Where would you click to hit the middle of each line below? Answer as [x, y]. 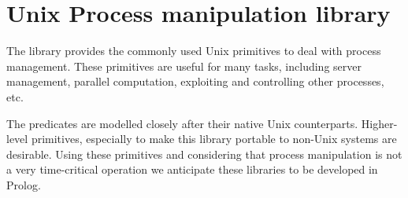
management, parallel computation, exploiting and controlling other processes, [195, 81]
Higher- [379, 123]
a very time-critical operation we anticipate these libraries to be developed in [192, 169]
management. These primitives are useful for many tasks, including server [184, 66]
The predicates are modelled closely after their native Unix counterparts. [182, 123]
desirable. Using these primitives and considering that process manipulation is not [204, 154]
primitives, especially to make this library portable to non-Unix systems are [214, 139]
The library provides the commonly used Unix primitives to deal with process [194, 51]
